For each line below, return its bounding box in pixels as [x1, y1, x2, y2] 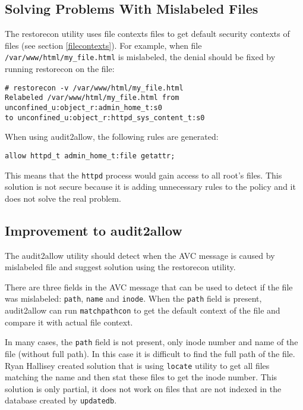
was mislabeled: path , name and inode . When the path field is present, [5, 292, 262, 305]
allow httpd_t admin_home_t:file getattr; [5, 151, 175, 160]
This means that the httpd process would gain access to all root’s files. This [5, 168, 282, 181]
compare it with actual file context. [5, 315, 133, 328]
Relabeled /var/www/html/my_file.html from [5, 93, 179, 102]
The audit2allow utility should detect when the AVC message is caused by [5, 249, 275, 261]
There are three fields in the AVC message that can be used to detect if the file [5, 280, 293, 293]
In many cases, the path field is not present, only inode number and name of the [5, 336, 298, 348]
